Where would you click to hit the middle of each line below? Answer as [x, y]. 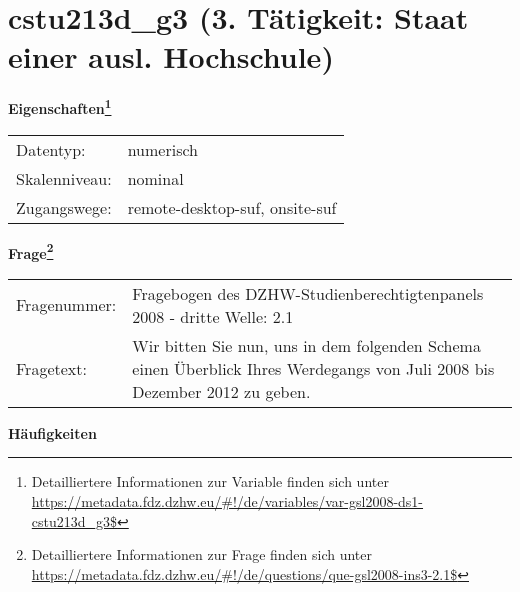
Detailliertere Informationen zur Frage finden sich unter [202, 554]
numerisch [162, 149]
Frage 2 [31, 251]
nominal [155, 178]
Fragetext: [51, 368]
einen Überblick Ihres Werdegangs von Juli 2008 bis [313, 368]
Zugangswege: [64, 207]
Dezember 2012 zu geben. [221, 391]
